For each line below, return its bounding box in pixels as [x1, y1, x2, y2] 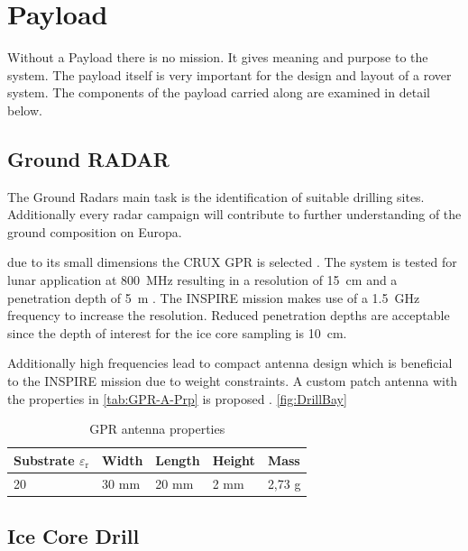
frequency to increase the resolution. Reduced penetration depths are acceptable [7, 306, 450, 325]
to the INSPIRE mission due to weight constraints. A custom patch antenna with [7, 372, 458, 390]
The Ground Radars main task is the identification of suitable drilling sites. [7, 187, 425, 206]
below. [7, 100, 42, 119]
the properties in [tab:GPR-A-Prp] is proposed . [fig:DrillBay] [7, 389, 347, 408]
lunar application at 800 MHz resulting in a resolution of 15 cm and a [7, 271, 398, 289]
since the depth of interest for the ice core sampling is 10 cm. [7, 323, 347, 342]
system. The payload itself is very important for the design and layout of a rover [7, 65, 452, 84]
